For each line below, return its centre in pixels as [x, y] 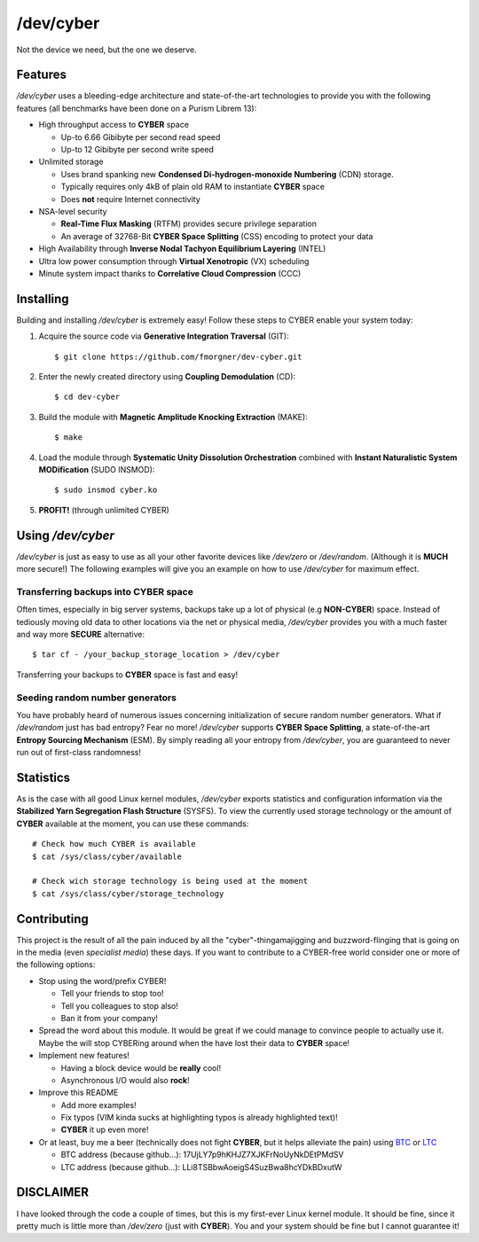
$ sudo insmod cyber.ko [106, 490]
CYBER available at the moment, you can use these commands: [133, 824]
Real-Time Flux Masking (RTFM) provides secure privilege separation [188, 224]
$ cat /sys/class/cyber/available [107, 856]
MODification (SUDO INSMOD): [97, 469]
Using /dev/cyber [65, 535]
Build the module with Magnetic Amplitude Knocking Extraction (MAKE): [173, 417]
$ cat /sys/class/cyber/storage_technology [128, 894]
